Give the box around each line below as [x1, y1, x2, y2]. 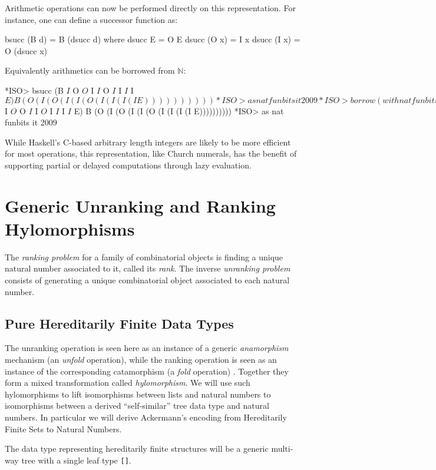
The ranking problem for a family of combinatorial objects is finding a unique [5, 250, 283, 263]
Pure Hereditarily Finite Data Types [5, 314, 234, 332]
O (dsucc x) [5, 44, 48, 57]
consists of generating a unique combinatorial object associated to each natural [5, 274, 290, 286]
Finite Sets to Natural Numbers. [5, 422, 122, 435]
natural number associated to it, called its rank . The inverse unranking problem [5, 262, 290, 274]
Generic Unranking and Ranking [5, 193, 276, 217]
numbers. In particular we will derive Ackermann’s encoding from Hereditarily [5, 411, 287, 423]
